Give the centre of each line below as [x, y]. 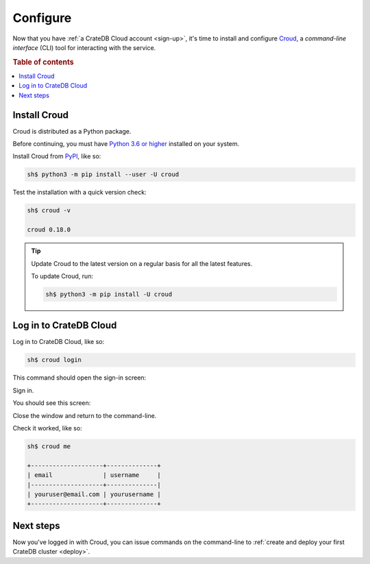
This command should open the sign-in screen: [79, 378]
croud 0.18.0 [49, 230]
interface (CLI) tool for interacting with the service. [84, 47]
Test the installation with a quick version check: [79, 193]
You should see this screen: [52, 403]
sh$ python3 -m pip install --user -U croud [103, 174]
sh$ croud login [54, 360]
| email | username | [94, 475]
